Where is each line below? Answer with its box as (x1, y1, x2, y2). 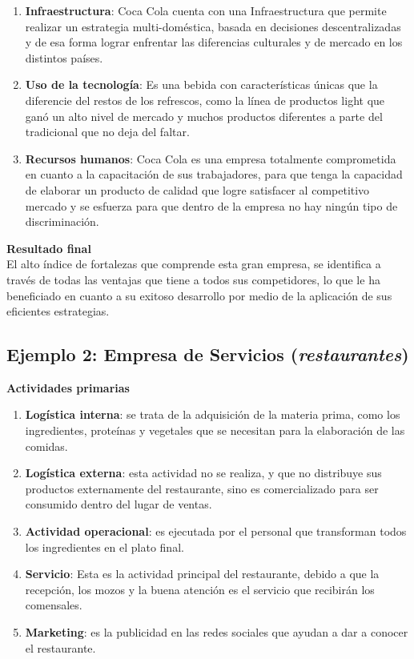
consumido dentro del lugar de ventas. (25, 496, 212, 512)
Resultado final (6, 239, 91, 256)
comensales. (25, 597, 82, 613)
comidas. (25, 437, 68, 454)
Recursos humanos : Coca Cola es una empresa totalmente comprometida (25, 150, 396, 167)
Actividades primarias (6, 379, 130, 396)
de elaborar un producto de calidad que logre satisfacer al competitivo (25, 181, 370, 198)
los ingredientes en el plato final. (25, 538, 184, 555)
